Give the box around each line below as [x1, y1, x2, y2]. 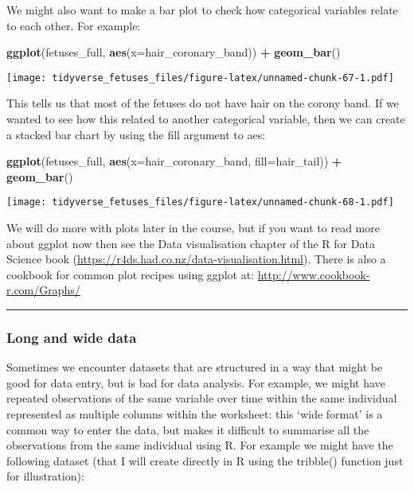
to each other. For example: [6, 17, 141, 33]
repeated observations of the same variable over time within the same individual [6, 390, 397, 406]
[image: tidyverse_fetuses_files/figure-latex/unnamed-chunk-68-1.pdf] [6, 196, 394, 208]
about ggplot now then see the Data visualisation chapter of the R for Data [6, 235, 375, 251]
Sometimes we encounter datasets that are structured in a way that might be [6, 359, 383, 375]
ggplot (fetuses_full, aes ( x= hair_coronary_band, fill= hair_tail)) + [6, 153, 342, 169]
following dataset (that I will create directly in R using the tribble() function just [6, 452, 404, 469]
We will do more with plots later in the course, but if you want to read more [6, 220, 380, 236]
